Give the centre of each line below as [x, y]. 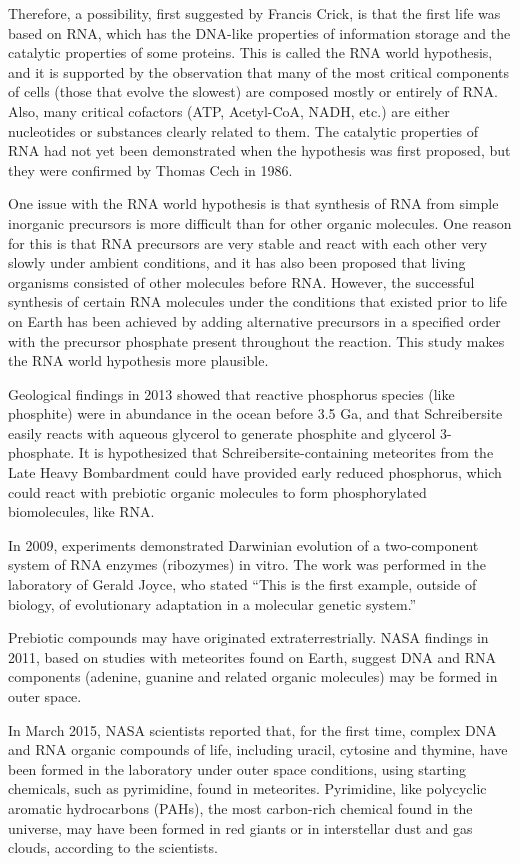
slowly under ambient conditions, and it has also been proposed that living [237, 262]
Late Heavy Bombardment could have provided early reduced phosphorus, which [255, 472]
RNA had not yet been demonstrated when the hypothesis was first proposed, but [259, 150]
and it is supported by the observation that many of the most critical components [259, 71]
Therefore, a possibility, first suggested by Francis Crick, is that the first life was [254, 13]
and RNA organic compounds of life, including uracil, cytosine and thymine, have [258, 749]
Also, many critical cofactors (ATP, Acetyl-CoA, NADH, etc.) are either [229, 110]
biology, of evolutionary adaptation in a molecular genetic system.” [212, 603]
